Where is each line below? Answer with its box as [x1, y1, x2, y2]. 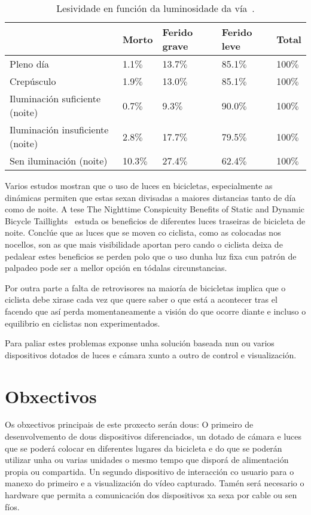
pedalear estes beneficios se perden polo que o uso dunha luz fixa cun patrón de [5, 249, 297, 262]
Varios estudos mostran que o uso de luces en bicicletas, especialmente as [5, 179, 273, 191]
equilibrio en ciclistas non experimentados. [5, 316, 160, 329]
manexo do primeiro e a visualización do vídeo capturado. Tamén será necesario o [5, 477, 304, 489]
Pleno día [10, 57, 50, 71]
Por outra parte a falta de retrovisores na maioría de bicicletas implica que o [5, 281, 286, 294]
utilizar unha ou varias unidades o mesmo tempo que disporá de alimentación [5, 453, 289, 466]
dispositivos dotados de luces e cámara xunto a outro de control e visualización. [5, 348, 297, 361]
